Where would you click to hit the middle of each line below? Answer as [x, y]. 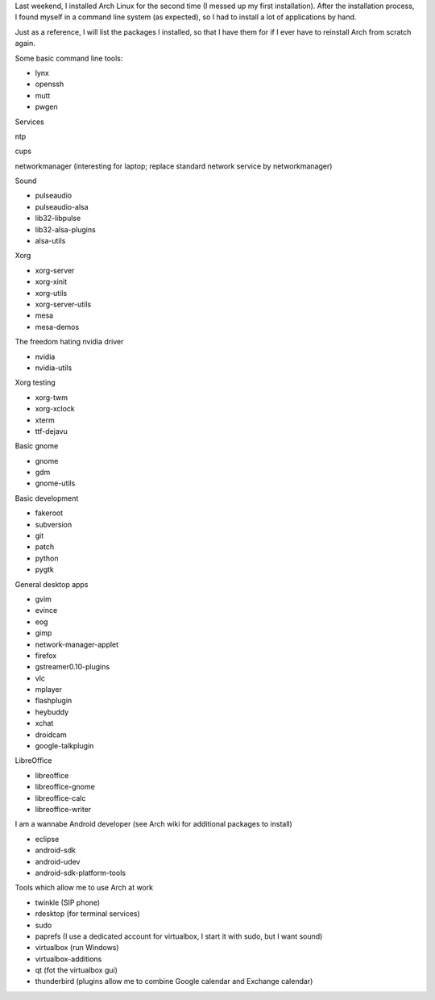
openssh [50, 84]
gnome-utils [55, 483]
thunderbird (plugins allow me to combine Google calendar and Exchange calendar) [174, 981]
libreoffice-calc [60, 798]
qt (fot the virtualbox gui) [77, 970]
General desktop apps [52, 584]
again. [25, 44]
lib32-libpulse [58, 219]
